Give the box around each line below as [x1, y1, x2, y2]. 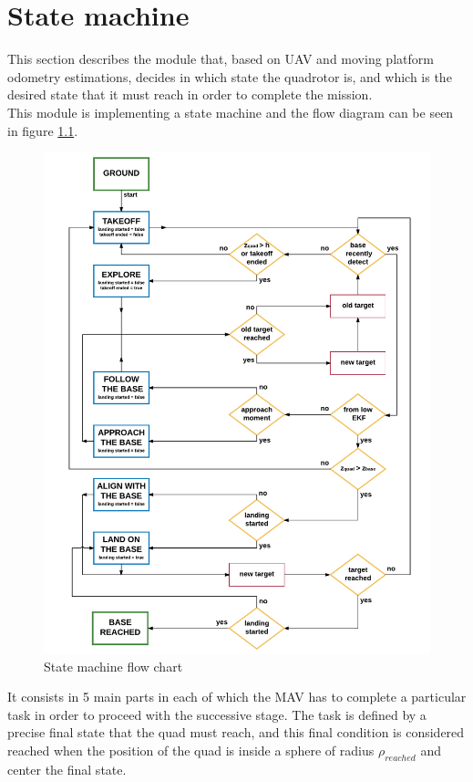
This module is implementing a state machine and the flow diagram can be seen [7, 102, 454, 121]
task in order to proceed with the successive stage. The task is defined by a [7, 704, 427, 724]
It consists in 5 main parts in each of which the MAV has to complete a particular [7, 687, 467, 706]
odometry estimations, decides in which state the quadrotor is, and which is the [7, 67, 452, 86]
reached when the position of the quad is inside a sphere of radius [7, 740, 375, 759]
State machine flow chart [44, 656, 183, 675]
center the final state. [7, 759, 127, 778]
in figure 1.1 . [7, 120, 78, 140]
